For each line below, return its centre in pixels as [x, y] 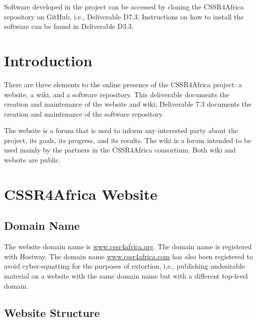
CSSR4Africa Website [81, 194]
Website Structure [52, 312]
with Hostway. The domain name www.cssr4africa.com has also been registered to [128, 256]
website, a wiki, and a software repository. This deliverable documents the [117, 94]
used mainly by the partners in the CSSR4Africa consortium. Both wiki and [120, 150]
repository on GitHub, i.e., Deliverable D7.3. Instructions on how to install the [124, 16]
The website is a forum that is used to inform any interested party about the [121, 130]
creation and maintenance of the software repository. [84, 113]
